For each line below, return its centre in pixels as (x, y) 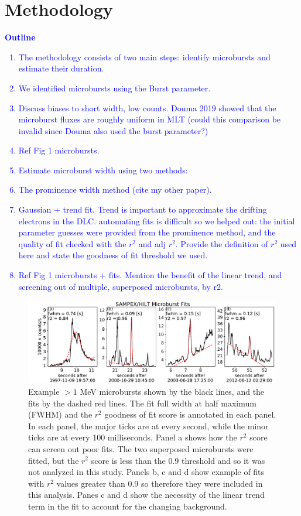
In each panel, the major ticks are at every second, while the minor (148, 426)
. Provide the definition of (222, 243)
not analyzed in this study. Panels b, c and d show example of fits (146, 472)
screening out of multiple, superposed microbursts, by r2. (121, 286)
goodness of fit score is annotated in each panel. (190, 414)
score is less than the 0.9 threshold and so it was (178, 460)
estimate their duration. (61, 68)
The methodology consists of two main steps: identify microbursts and (144, 57)
